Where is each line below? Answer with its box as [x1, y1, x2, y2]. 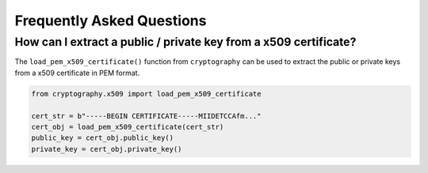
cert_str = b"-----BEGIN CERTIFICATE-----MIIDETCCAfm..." [31, 111, 262, 120]
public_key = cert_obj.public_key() [31, 134, 174, 142]
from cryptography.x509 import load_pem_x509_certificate [31, 89, 262, 98]
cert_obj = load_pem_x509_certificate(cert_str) [31, 122, 224, 131]
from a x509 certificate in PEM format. [14, 68, 140, 77]
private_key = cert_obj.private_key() [31, 145, 182, 153]
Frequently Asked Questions [14, 12, 207, 29]
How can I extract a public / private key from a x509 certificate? [14, 35, 357, 49]
